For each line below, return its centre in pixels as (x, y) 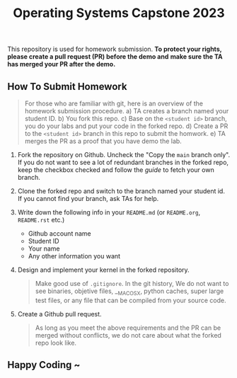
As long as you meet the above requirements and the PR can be (128, 328)
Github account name (59, 234)
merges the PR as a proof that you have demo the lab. (103, 141)
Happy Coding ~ (44, 365)
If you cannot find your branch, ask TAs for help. (88, 199)
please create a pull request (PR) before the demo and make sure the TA (115, 57)
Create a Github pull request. (59, 314)
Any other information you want (74, 256)
